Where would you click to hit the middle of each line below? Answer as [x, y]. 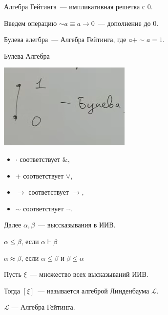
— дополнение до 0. [128, 23]
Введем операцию [31, 23]
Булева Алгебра [27, 56]
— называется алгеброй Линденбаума [94, 290]
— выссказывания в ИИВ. [77, 225]
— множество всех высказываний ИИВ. [89, 274]
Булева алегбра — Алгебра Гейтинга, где [65, 39]
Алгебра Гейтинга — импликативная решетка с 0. [78, 6]
